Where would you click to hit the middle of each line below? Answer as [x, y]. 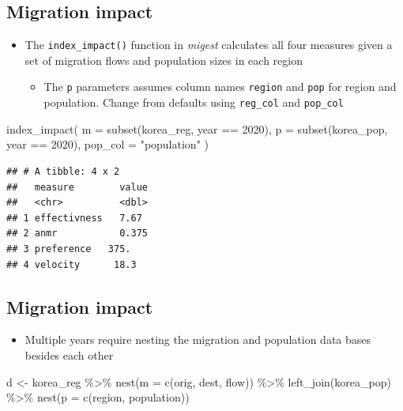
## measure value [77, 187]
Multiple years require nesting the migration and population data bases [198, 339]
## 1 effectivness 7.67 [74, 218]
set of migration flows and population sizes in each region [164, 60]
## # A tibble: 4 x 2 [63, 171]
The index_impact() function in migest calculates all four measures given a [209, 45]
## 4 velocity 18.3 [72, 264]
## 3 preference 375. [69, 249]
